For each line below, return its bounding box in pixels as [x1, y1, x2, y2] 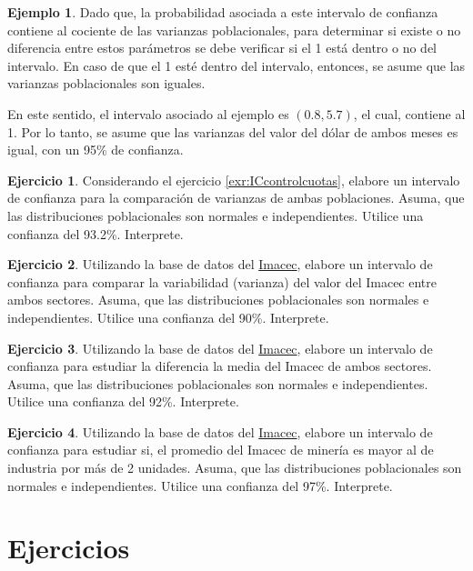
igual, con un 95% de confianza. [7, 140, 184, 159]
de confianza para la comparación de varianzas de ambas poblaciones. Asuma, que [7, 188, 465, 207]
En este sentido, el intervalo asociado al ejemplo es [7, 104, 289, 123]
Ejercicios [7, 529, 130, 566]
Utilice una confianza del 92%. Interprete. [7, 392, 239, 411]
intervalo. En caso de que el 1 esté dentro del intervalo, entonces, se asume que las [7, 55, 466, 75]
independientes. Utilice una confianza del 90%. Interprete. [7, 307, 329, 326]
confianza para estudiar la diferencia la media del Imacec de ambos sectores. [7, 356, 432, 376]
